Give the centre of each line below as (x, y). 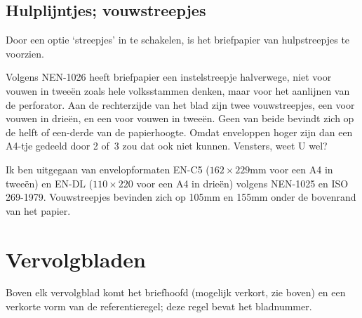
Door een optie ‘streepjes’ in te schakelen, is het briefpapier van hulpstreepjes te (178, 40)
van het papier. (38, 210)
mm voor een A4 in (291, 169)
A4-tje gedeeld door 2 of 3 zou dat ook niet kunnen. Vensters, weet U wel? (167, 146)
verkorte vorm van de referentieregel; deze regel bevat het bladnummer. (159, 306)
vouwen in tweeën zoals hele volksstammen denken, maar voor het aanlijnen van (178, 90)
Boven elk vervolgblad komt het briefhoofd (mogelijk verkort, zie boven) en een (176, 292)
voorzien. (25, 53)
